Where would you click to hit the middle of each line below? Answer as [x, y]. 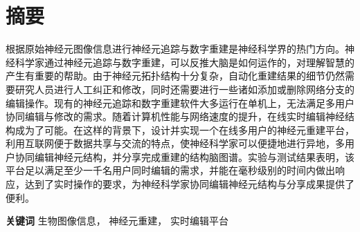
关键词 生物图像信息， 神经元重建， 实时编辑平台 [117, 221]
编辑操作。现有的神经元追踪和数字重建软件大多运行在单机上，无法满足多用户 [180, 103]
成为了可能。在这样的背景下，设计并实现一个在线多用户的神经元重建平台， [184, 129]
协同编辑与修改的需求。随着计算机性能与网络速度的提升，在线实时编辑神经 [175, 116]
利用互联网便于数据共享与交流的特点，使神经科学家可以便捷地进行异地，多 [175, 143]
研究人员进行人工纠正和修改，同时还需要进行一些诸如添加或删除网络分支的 [184, 89]
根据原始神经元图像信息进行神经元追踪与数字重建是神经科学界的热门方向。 [175, 49]
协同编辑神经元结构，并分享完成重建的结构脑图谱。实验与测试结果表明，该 [184, 156]
